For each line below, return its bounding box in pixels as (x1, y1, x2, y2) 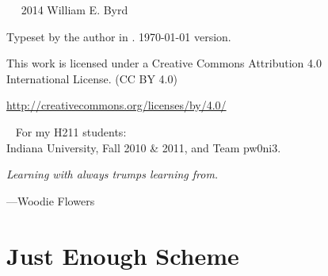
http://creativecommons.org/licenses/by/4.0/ (6, 97, 227, 113)
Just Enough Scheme (6, 239, 239, 271)
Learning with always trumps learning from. (6, 166, 219, 182)
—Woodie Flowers (6, 192, 95, 209)
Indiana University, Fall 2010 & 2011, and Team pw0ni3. (6, 139, 281, 155)
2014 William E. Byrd (21, 2, 128, 17)
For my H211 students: (15, 123, 127, 140)
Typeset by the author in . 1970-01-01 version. (6, 28, 231, 44)
